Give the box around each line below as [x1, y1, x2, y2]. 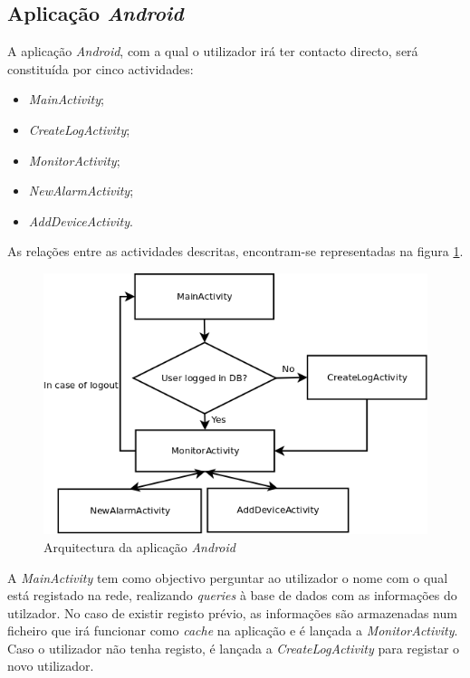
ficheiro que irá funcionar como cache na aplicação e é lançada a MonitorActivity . [7, 621, 458, 640]
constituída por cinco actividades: [7, 59, 194, 78]
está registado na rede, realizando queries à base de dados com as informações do [7, 586, 457, 605]
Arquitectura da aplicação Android [43, 537, 235, 556]
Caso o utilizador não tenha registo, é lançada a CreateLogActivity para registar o [7, 638, 460, 657]
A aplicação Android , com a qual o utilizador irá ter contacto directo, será [7, 42, 418, 61]
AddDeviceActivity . [28, 211, 133, 230]
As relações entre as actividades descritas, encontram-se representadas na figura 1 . [7, 242, 464, 261]
